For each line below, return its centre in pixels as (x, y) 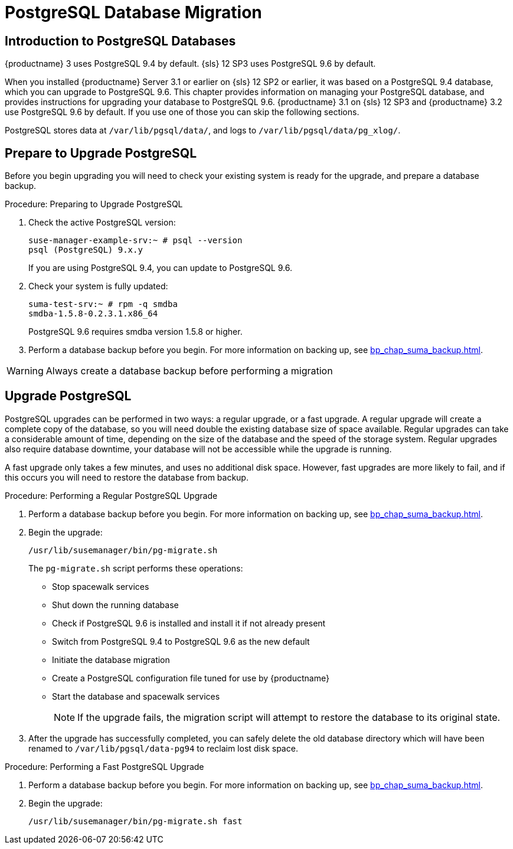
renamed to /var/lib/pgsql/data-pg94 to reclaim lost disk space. (163, 748)
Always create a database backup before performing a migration (189, 371)
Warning (25, 371)
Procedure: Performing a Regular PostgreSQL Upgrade (111, 495)
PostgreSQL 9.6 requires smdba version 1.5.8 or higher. (135, 332)
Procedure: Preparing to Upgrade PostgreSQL (94, 204)
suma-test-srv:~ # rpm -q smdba (103, 304)
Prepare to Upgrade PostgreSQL (101, 153)
